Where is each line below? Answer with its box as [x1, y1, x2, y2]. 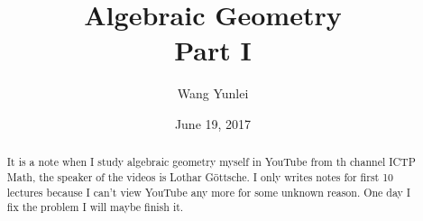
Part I [174, 32, 252, 69]
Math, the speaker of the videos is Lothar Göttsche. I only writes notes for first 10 [6, 169, 394, 184]
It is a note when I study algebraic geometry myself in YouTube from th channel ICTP [6, 154, 416, 170]
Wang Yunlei [177, 84, 249, 103]
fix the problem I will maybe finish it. [6, 199, 184, 215]
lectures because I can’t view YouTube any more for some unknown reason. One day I [6, 184, 411, 199]
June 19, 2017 [174, 114, 252, 133]
